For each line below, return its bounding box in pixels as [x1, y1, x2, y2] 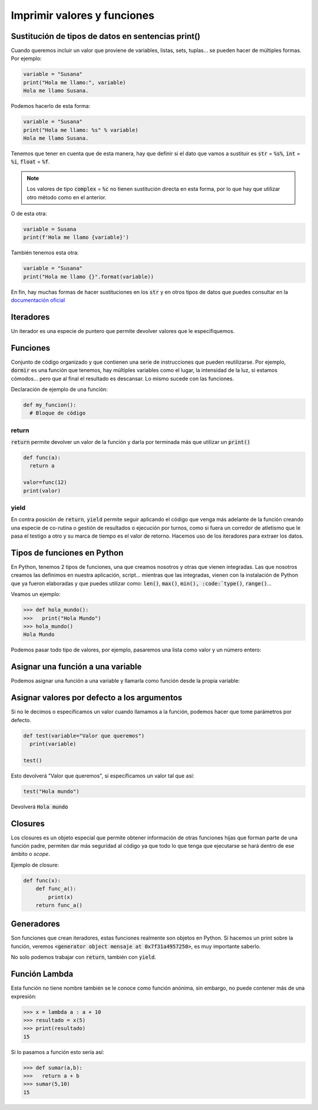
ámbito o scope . [11, 851, 50, 858]
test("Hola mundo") [23, 788, 79, 795]
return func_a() [35, 902, 82, 908]
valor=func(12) [23, 479, 67, 486]
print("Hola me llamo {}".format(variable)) [23, 273, 154, 280]
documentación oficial [11, 297, 65, 304]
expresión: [11, 993, 37, 1000]
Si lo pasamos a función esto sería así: [11, 1048, 104, 1055]
